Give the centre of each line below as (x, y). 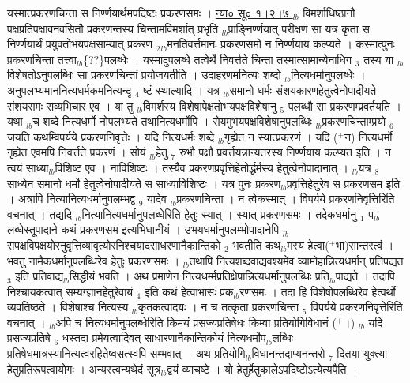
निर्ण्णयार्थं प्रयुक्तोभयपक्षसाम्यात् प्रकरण (80, 44)
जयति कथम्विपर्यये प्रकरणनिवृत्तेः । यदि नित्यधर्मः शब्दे (111, 136)
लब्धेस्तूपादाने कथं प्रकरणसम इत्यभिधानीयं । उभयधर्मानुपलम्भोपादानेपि (143, 229)
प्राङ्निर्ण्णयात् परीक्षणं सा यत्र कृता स (299, 28)
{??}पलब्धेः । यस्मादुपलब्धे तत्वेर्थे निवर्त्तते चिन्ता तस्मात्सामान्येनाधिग (217, 59)
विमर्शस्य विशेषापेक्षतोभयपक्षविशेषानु (210, 105)
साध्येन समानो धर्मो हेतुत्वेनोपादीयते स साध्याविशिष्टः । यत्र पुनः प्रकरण (144, 183)
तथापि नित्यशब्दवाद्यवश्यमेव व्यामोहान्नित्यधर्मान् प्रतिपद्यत (296, 260)
